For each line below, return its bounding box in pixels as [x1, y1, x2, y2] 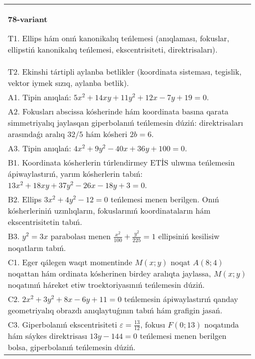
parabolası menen [51, 230, 111, 242]
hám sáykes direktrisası [8, 330, 87, 342]
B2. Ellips [8, 193, 42, 205]
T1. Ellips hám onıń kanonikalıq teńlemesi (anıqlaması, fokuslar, [8, 32, 229, 44]
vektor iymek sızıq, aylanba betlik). [8, 77, 129, 88]
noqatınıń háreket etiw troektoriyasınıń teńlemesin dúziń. [8, 278, 205, 290]
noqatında [204, 318, 239, 330]
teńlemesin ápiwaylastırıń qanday [124, 293, 238, 304]
